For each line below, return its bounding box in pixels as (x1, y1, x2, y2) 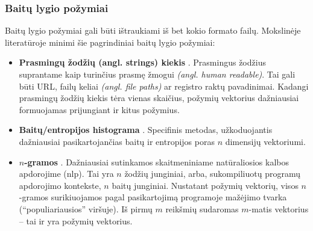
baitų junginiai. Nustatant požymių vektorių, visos (112, 179, 299, 191)
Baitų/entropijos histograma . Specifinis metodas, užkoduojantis (19, 123, 273, 136)
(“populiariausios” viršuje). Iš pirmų (19, 202, 153, 215)
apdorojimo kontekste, (19, 179, 101, 191)
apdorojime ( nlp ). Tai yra (19, 167, 114, 180)
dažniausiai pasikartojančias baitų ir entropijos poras (19, 135, 215, 147)
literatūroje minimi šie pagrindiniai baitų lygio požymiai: (5, 35, 215, 48)
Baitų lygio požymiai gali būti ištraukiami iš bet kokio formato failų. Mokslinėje (5, 24, 301, 37)
